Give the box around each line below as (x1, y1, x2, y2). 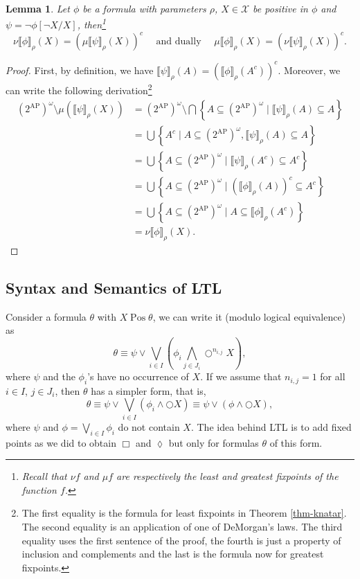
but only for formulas (168, 435, 259, 449)
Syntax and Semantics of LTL (6, 277, 222, 299)
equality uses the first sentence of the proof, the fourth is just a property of (21, 533, 341, 547)
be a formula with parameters (82, 1, 206, 15)
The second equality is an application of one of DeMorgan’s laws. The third (21, 519, 343, 533)
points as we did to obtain (6, 435, 116, 449)
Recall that (21, 469, 67, 483)
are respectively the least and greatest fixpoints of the (116, 469, 339, 483)
